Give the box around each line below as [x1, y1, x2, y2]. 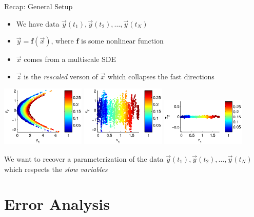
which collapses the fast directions [107, 71, 214, 81]
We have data [16, 18, 60, 29]
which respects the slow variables [4, 163, 108, 174]
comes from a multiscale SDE [24, 54, 116, 64]
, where [51, 35, 74, 46]
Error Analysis [4, 193, 110, 214]
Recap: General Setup [4, 1, 73, 11]
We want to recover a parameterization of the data [4, 154, 164, 164]
